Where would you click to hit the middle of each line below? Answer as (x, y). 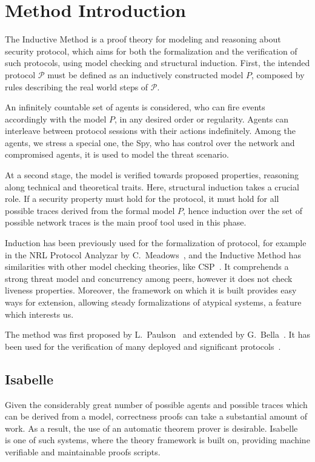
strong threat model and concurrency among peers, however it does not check (149, 278)
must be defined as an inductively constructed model (145, 74)
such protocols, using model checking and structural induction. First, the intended (157, 63)
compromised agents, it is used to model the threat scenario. (117, 154)
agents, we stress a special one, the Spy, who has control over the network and (150, 142)
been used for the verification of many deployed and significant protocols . (143, 346)
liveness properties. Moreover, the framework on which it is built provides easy (151, 290)
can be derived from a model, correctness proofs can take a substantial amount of (156, 416)
